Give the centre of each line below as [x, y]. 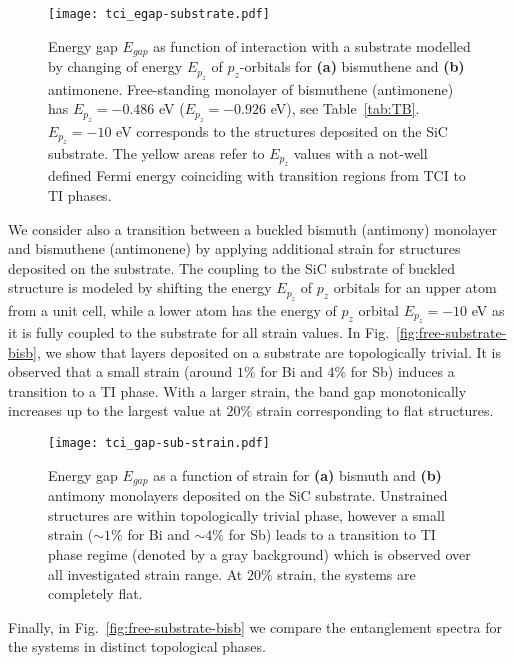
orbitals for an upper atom [415, 287]
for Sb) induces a [402, 371]
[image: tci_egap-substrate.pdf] [159, 14]
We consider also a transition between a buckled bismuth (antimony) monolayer [252, 228]
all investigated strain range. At [145, 573]
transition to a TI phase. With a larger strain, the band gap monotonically [237, 390]
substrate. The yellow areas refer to [156, 152]
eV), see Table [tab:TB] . [345, 108]
